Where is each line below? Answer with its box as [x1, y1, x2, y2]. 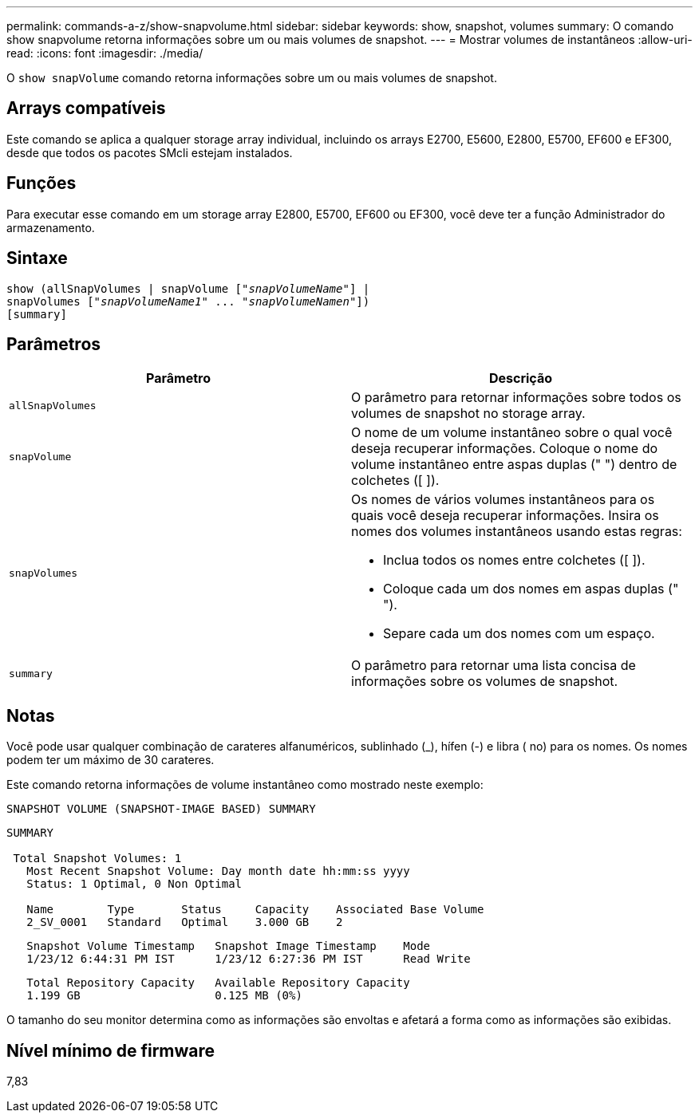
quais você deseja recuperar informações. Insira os [351, 507, 659, 524]
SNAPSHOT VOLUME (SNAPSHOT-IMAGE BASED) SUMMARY [6, 802, 316, 816]
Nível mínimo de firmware [6, 1040, 215, 1061]
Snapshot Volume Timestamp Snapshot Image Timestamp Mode [26, 940, 431, 953]
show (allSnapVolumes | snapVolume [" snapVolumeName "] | [6, 282, 370, 295]
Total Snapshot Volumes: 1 [13, 852, 182, 865]
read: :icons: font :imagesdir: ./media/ [6, 46, 203, 60]
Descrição [488, 370, 553, 387]
